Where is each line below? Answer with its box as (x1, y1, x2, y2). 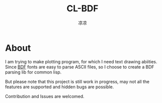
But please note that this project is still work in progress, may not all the (5, 78, 150, 84)
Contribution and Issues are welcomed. (5, 93, 84, 99)
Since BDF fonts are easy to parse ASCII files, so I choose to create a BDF (5, 64, 155, 70)
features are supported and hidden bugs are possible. (5, 84, 114, 90)
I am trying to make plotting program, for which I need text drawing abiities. (5, 58, 158, 64)
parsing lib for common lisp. (5, 69, 62, 75)
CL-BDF (66, 3, 99, 14)
